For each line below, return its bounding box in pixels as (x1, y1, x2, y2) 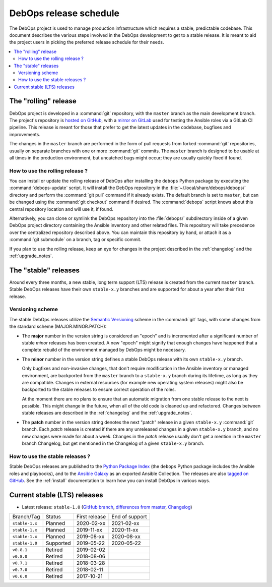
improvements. (9, 131, 40, 137)
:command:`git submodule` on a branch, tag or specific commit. (9, 237, 142, 243)
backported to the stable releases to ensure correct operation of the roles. (22, 386, 176, 393)
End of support (111, 513, 147, 520)
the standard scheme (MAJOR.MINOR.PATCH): (9, 323, 107, 330)
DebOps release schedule (9, 8, 119, 19)
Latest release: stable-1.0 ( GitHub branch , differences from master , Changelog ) (22, 504, 192, 510)
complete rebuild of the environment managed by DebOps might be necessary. (22, 347, 186, 353)
